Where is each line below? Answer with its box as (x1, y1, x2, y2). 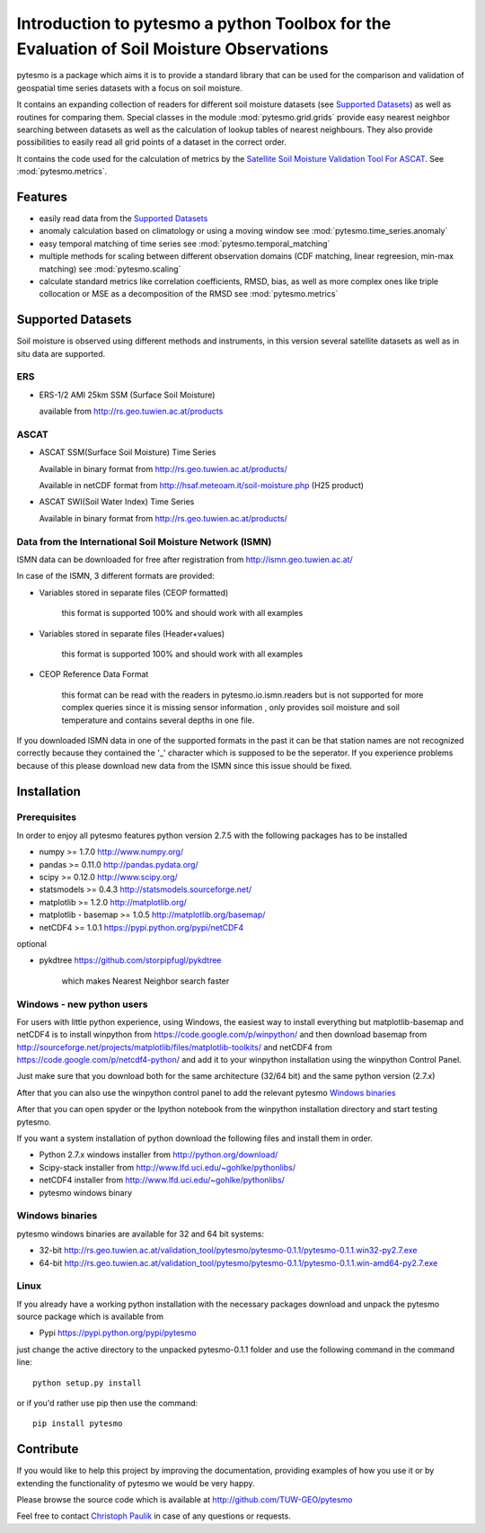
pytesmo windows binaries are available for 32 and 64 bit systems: (16, 1228, 265, 1239)
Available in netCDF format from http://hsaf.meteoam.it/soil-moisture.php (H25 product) (39, 480, 364, 491)
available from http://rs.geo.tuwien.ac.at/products (39, 406, 224, 417)
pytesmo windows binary (39, 1187, 133, 1198)
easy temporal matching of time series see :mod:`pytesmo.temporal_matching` (39, 238, 331, 249)
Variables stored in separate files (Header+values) (39, 628, 225, 638)
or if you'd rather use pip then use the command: (16, 1397, 198, 1408)
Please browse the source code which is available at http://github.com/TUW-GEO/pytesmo (16, 1494, 353, 1505)
